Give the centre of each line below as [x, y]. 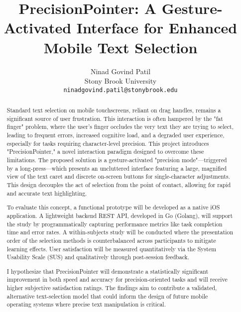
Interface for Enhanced [157, 28]
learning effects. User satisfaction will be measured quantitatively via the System [112, 249]
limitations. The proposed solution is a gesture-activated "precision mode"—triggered [117, 160]
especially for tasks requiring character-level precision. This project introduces [108, 143]
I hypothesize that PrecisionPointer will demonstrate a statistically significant [108, 271]
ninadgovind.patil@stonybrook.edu [120, 90]
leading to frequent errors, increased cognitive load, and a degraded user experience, [116, 135]
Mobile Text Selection [120, 47]
